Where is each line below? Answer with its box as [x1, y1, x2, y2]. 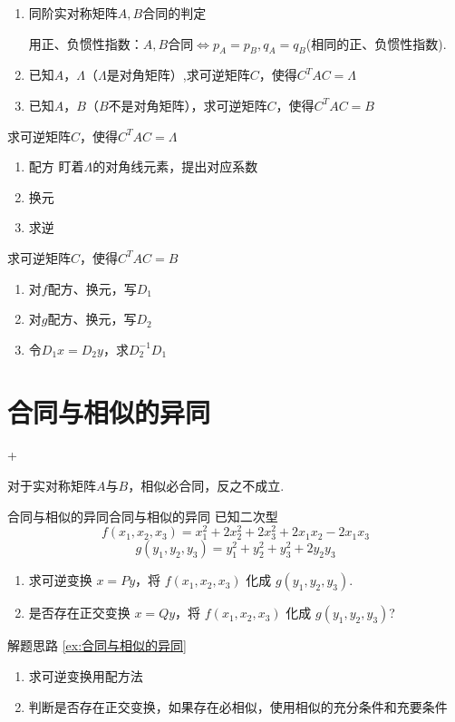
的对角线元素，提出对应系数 [92, 157, 258, 176]
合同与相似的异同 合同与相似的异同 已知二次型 [7, 506, 278, 525]
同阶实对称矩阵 [28, 4, 118, 22]
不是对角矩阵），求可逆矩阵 [108, 95, 267, 114]
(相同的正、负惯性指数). [305, 34, 447, 53]
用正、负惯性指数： [28, 34, 143, 53]
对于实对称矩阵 [7, 476, 96, 495]
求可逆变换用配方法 [28, 667, 143, 686]
